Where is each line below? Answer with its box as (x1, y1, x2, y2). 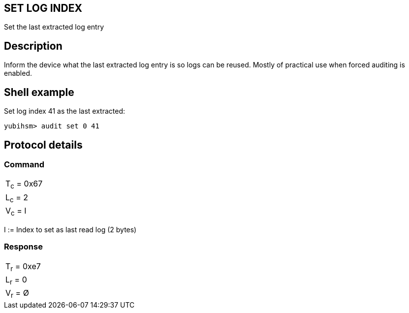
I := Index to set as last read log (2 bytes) (4, 225, 137, 234)
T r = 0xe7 (5, 261, 41, 273)
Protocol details (4, 138, 83, 151)
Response (4, 242, 43, 252)
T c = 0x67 (5, 179, 43, 190)
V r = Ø (5, 288, 29, 300)
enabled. (4, 69, 32, 78)
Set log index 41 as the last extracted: (4, 107, 126, 116)
